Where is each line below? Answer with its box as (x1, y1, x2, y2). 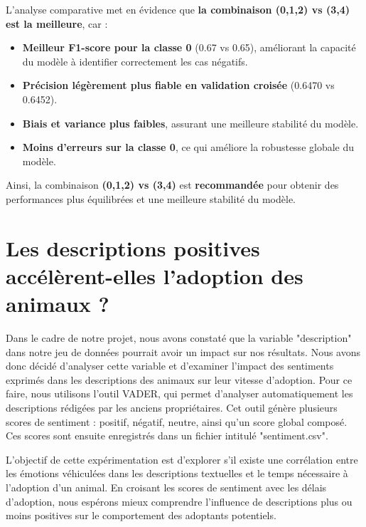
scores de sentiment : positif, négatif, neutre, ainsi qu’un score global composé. (6, 414, 348, 429)
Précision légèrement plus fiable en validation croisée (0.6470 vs (22, 78, 335, 93)
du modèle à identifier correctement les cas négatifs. (22, 53, 248, 68)
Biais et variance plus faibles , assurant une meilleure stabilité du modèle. (22, 115, 359, 130)
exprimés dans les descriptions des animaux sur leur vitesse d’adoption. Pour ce (6, 372, 352, 387)
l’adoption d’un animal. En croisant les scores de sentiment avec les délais (6, 479, 327, 494)
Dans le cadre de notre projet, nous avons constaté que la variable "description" (6, 330, 352, 345)
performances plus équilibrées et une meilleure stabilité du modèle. (6, 191, 296, 206)
